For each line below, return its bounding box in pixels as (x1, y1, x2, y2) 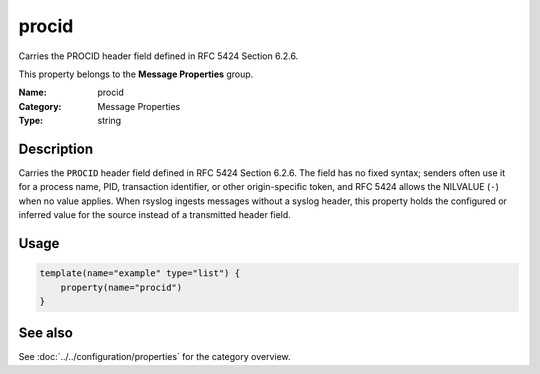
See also (18, 325, 74, 342)
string (97, 115, 122, 127)
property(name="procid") (60, 281, 183, 293)
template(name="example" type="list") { (39, 268, 240, 279)
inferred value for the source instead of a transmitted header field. (18, 209, 292, 221)
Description (18, 140, 94, 157)
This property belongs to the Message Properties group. (18, 68, 254, 80)
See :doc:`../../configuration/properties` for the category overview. (18, 351, 291, 363)
